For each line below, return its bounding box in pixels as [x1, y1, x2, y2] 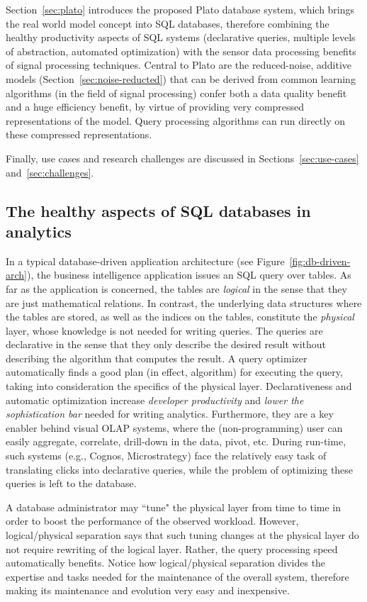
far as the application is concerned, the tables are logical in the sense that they [6, 281, 347, 296]
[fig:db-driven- [289, 253, 351, 268]
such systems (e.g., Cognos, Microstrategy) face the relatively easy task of [6, 448, 327, 463]
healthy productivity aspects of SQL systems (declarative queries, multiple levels [6, 30, 356, 45]
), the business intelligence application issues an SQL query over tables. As [27, 267, 351, 282]
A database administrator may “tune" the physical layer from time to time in [6, 499, 341, 514]
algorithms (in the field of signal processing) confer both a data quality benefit [6, 85, 347, 100]
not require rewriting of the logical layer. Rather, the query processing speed [6, 541, 338, 556]
